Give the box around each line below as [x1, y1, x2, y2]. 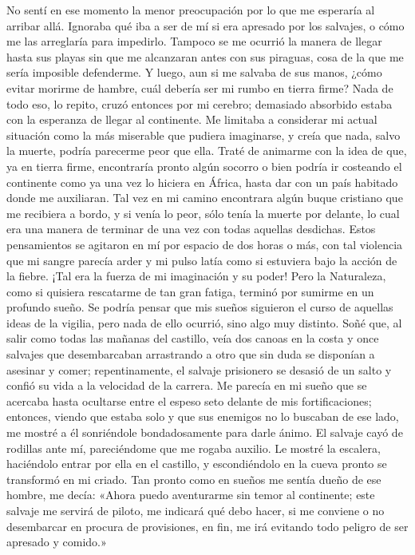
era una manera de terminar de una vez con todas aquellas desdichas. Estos [6, 220, 376, 237]
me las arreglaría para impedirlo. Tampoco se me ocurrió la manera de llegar [6, 33, 382, 50]
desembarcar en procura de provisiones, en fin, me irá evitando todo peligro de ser [6, 517, 409, 534]
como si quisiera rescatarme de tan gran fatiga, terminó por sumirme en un [6, 283, 374, 299]
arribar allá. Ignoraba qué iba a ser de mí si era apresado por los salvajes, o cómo [6, 17, 405, 34]
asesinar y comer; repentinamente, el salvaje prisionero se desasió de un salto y [6, 361, 392, 378]
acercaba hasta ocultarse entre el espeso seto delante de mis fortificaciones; [6, 392, 372, 409]
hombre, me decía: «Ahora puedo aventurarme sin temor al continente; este [6, 486, 375, 503]
